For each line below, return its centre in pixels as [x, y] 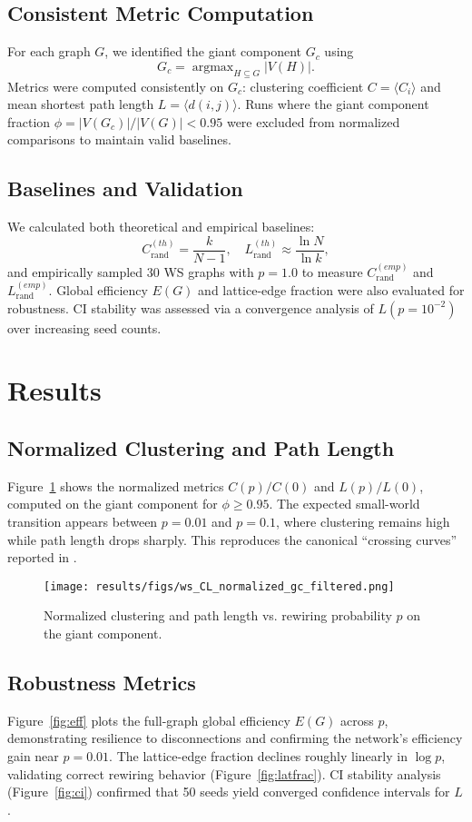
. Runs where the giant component [333, 104]
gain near [33, 756]
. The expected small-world [344, 504]
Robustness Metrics [102, 683]
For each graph [49, 51]
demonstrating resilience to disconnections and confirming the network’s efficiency [235, 738]
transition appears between [83, 521]
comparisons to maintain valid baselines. [119, 139]
